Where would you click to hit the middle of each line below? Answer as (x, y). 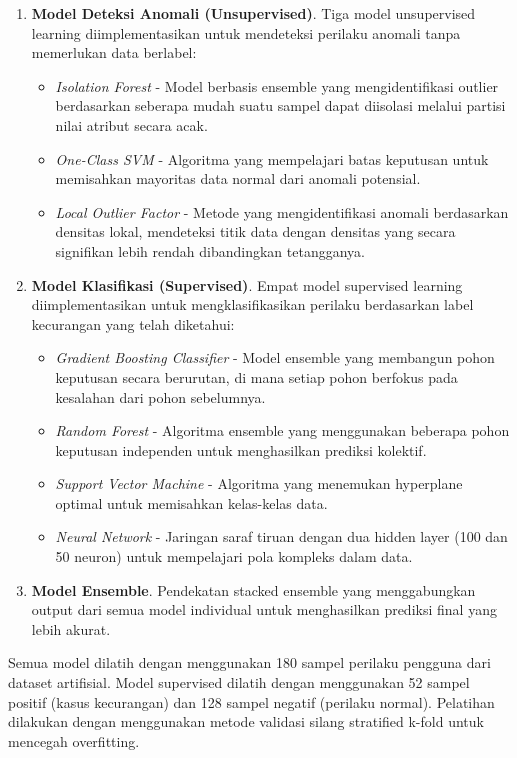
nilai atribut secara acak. (131, 124)
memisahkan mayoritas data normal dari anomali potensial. (238, 178)
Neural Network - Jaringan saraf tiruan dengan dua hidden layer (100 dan (281, 536)
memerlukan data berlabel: (114, 52)
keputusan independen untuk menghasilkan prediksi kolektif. (241, 449)
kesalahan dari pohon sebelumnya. (160, 396)
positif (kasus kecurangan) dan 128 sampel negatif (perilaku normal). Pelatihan (251, 701)
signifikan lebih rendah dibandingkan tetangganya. (210, 250)
